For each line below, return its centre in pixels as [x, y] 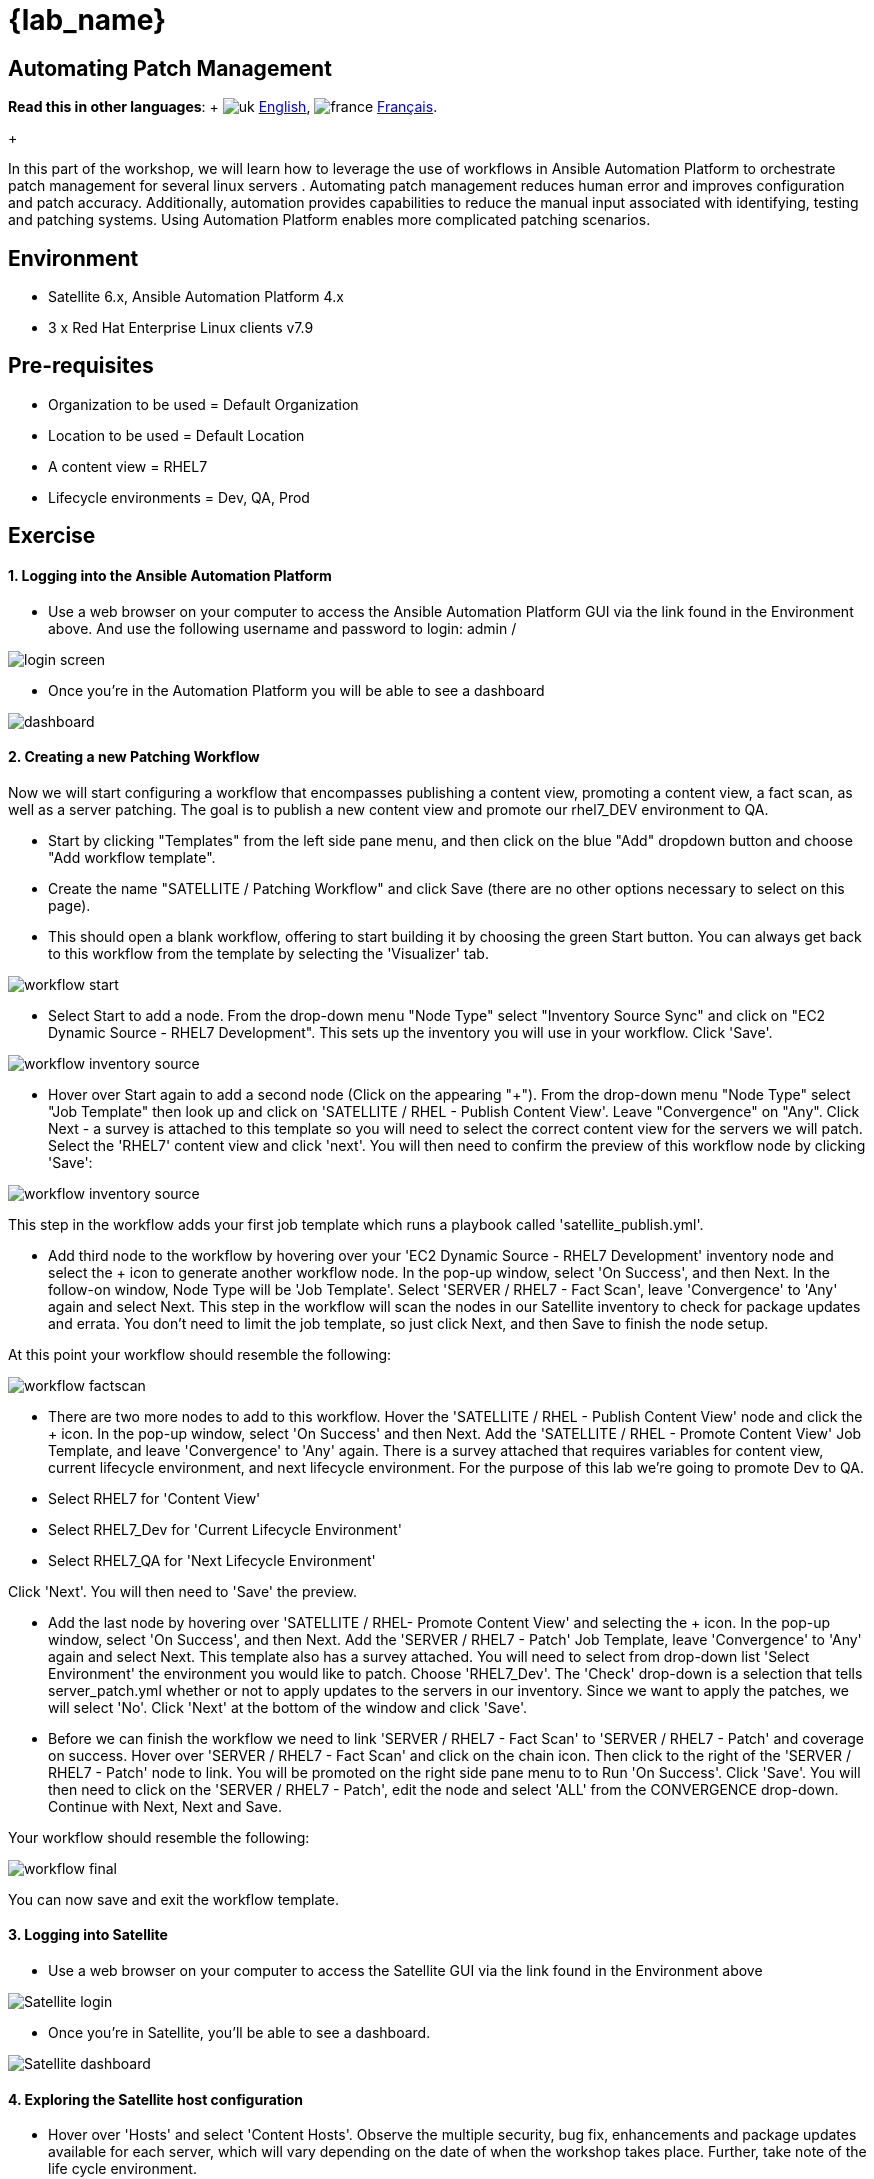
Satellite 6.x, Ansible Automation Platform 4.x [196, 297]
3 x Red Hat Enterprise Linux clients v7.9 [181, 328]
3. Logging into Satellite [88, 1935]
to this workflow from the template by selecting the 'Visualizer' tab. [268, 953]
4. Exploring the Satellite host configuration [156, 2099]
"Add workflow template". [132, 857]
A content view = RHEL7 [128, 466]
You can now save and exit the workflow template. [174, 1899]
